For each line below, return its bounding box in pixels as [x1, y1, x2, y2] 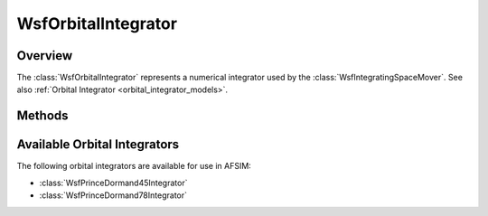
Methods [16, 108, 69, 124]
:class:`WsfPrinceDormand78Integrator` [39, 190, 188, 201]
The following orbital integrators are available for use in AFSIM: [16, 161, 252, 172]
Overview [16, 48, 73, 63]
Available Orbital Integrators [16, 136, 180, 153]
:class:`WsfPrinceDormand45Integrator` [39, 177, 188, 188]
